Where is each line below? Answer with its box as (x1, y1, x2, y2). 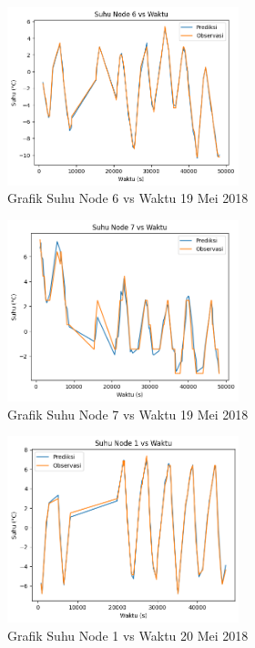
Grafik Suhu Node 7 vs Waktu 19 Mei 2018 (7, 404, 249, 423)
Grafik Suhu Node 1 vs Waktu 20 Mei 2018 (7, 625, 249, 644)
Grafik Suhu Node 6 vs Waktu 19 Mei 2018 (7, 188, 249, 208)
